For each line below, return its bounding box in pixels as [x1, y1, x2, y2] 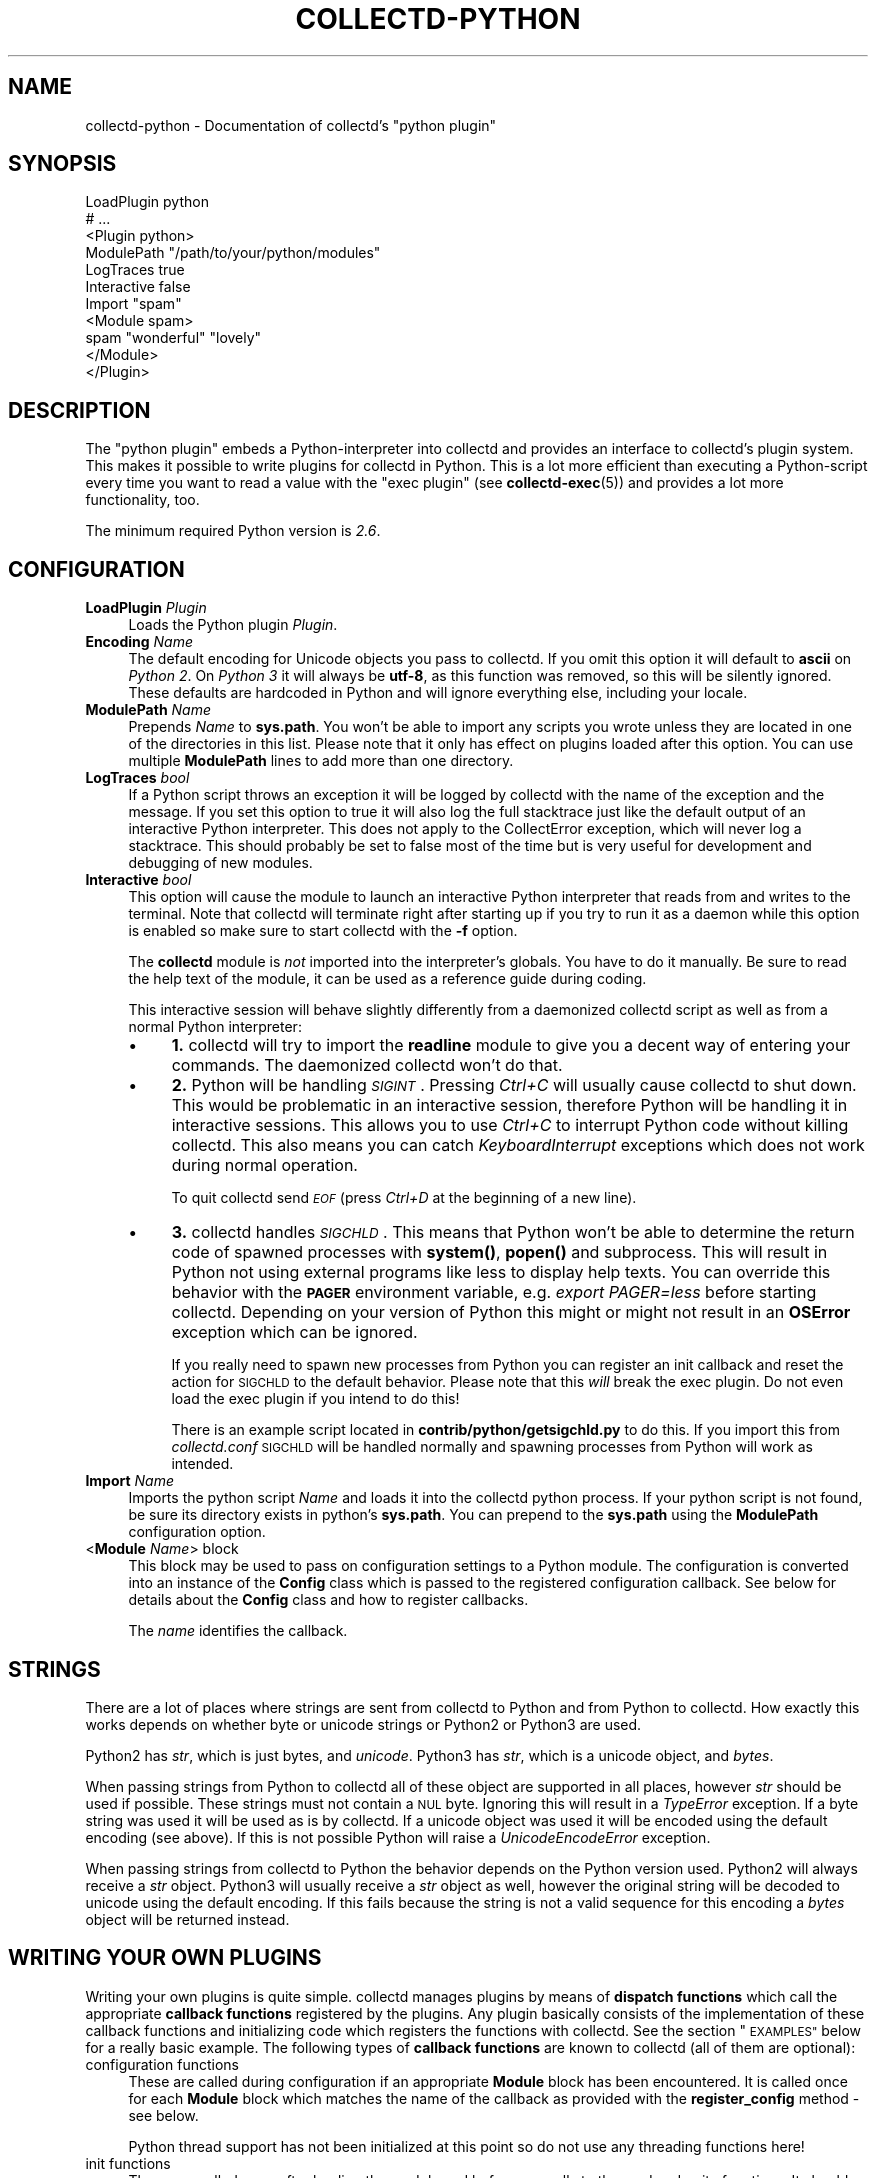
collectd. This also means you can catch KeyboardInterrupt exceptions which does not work [171, 1135, 865, 1156]
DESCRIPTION [8, 397, 151, 423]
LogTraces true [85, 261, 185, 279]
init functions [85, 2154, 171, 2172]
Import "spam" [85, 295, 182, 313]
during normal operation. [171, 1155, 358, 1176]
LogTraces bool [85, 769, 190, 787]
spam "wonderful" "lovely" [85, 329, 262, 347]
